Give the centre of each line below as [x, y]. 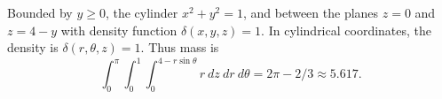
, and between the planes [311, 12]
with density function [119, 30]
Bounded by [40, 12]
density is [33, 47]
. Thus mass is [180, 47]
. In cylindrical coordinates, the [347, 30]
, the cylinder [142, 12]
